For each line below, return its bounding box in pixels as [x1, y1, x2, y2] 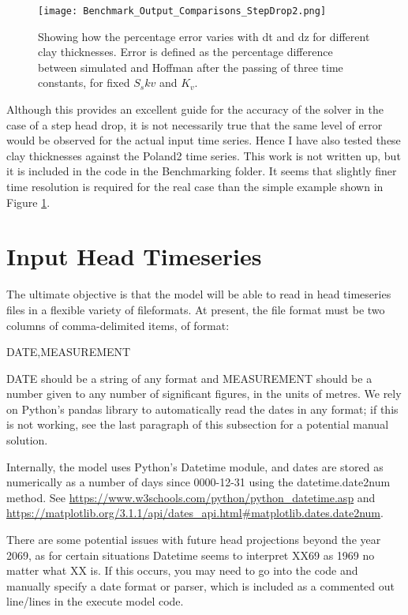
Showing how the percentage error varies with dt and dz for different [38, 28, 370, 44]
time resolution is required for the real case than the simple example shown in [6, 178, 384, 194]
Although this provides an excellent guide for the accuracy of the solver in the [6, 101, 384, 118]
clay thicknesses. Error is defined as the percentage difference [38, 43, 333, 60]
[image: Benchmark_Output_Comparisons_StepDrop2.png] [38, 6, 327, 17]
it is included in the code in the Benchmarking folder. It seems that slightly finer [6, 163, 397, 179]
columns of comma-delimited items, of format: [6, 317, 230, 333]
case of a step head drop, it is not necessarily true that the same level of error [6, 116, 383, 133]
